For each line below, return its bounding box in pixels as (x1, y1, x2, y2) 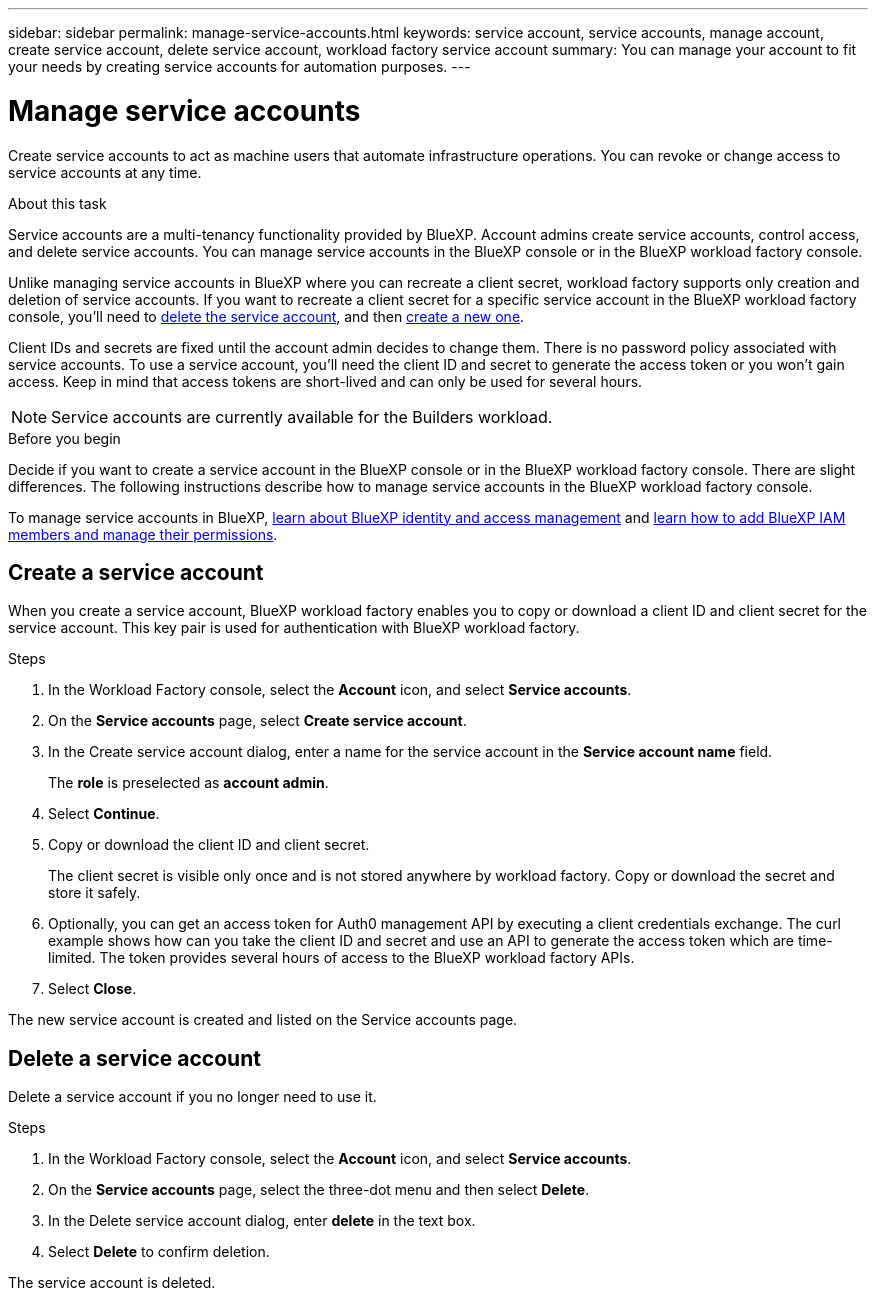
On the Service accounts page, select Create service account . (48, 712, 467, 730)
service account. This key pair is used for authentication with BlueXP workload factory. (8, 619, 580, 637)
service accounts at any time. (8, 163, 202, 181)
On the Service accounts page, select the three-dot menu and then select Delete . (48, 1181, 590, 1199)
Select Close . (48, 980, 137, 998)
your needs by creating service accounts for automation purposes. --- (8, 58, 471, 75)
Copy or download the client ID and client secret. (48, 836, 370, 854)
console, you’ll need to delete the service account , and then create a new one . (8, 307, 525, 325)
